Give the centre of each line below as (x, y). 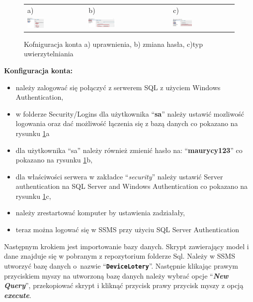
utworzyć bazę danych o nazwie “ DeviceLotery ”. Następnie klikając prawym (121, 265)
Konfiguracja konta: (38, 70)
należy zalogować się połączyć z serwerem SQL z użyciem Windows (118, 87)
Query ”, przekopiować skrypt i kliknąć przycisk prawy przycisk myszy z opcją (124, 285)
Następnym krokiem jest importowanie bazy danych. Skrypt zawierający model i (126, 246)
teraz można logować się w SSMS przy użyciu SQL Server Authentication (127, 229)
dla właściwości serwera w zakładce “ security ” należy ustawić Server (119, 176)
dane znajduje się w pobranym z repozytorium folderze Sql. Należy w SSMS (120, 256)
